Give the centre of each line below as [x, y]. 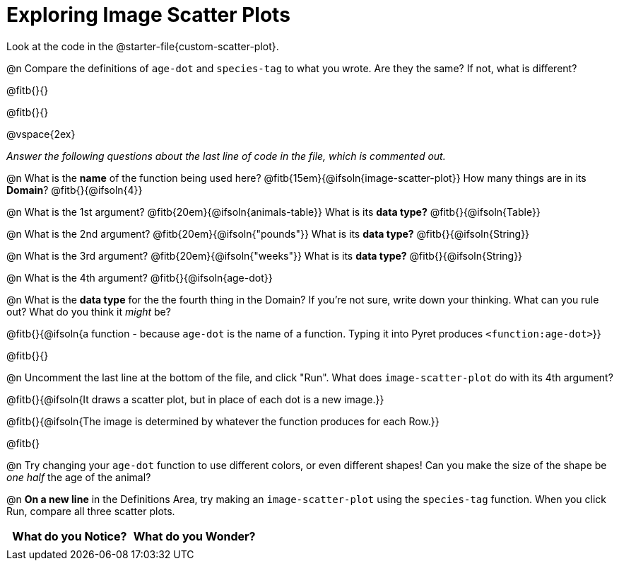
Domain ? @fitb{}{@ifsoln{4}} [75, 190]
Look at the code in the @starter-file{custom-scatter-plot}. [143, 46]
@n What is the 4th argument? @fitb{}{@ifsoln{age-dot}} [140, 277]
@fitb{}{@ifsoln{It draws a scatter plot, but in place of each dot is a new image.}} [195, 399]
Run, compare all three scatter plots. [91, 511]
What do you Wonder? [194, 536]
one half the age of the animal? [79, 477]
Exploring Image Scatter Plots [148, 15]
